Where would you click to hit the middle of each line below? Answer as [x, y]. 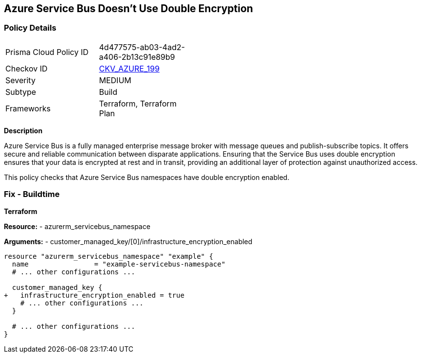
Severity [20, 80]
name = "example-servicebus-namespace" [119, 264]
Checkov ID [27, 68]
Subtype [21, 92]
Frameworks [28, 108]
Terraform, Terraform [138, 103]
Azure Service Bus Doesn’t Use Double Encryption [128, 9]
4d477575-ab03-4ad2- [142, 47]
